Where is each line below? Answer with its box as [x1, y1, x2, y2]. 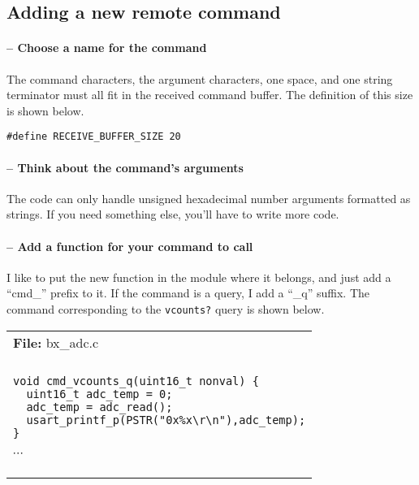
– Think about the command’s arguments [6, 158, 244, 175]
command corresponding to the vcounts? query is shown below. [6, 300, 325, 317]
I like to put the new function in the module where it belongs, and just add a [6, 268, 391, 285]
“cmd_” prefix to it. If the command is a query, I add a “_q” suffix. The [6, 284, 370, 301]
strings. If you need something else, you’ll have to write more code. [6, 206, 339, 223]
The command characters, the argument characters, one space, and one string [6, 70, 393, 87]
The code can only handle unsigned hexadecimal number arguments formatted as [6, 189, 411, 206]
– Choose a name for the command [6, 39, 207, 56]
